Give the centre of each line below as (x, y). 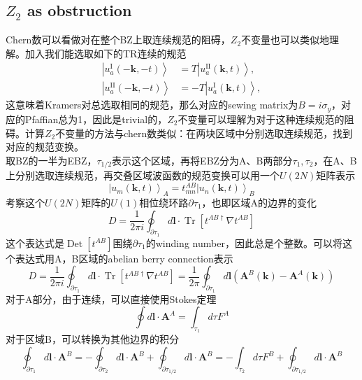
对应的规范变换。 (45, 147)
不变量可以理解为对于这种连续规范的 (261, 119)
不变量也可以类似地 (285, 40)
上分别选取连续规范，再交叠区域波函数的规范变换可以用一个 (143, 175)
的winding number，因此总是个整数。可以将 (244, 242)
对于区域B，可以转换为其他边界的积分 (92, 339)
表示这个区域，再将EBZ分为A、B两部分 (202, 160)
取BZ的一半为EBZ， (51, 160)
